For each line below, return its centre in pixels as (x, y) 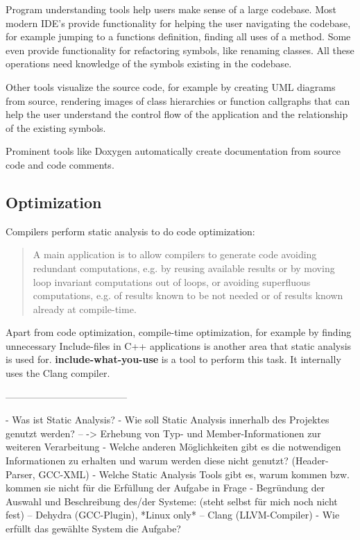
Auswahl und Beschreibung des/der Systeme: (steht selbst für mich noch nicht (172, 501)
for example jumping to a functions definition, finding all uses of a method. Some (178, 36)
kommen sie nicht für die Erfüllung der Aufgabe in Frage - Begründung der (165, 488)
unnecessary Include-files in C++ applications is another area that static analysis (179, 345)
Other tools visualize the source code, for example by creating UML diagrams (171, 86)
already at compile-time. (85, 309)
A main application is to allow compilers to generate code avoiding (175, 254)
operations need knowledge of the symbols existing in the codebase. (149, 64)
